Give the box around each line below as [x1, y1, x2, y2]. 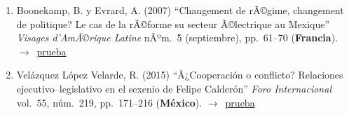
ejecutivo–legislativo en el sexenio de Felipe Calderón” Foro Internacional [16, 81, 331, 95]
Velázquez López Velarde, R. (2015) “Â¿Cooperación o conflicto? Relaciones [16, 67, 343, 82]
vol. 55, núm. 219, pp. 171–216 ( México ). [16, 95, 203, 109]
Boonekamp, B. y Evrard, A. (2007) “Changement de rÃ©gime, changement [16, 3, 344, 17]
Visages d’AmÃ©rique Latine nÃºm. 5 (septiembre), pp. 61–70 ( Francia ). [16, 30, 338, 45]
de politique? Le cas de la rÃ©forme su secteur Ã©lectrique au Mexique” [16, 16, 330, 31]
